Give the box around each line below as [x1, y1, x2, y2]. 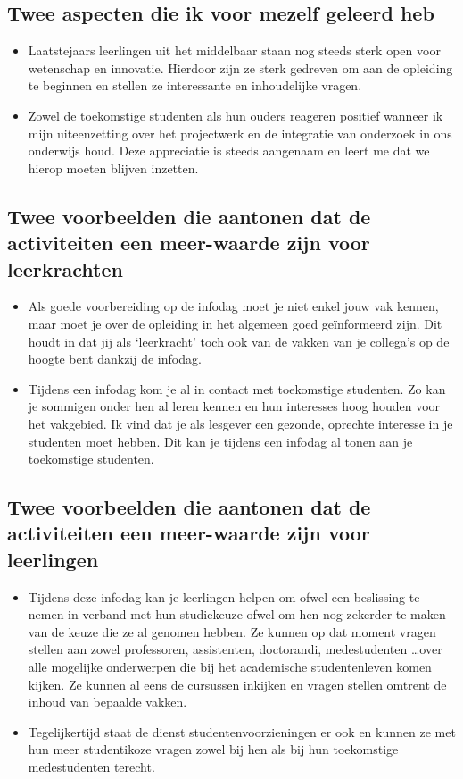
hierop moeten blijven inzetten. [28, 158, 199, 177]
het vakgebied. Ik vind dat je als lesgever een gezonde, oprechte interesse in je [28, 414, 453, 432]
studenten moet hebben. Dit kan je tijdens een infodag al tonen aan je [28, 431, 413, 450]
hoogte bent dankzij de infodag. [28, 349, 202, 368]
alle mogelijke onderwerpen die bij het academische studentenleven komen [28, 658, 432, 676]
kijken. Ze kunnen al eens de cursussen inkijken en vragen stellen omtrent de [28, 674, 447, 693]
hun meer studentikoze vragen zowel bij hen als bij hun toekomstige [28, 740, 399, 758]
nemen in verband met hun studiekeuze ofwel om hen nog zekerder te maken [28, 605, 446, 624]
